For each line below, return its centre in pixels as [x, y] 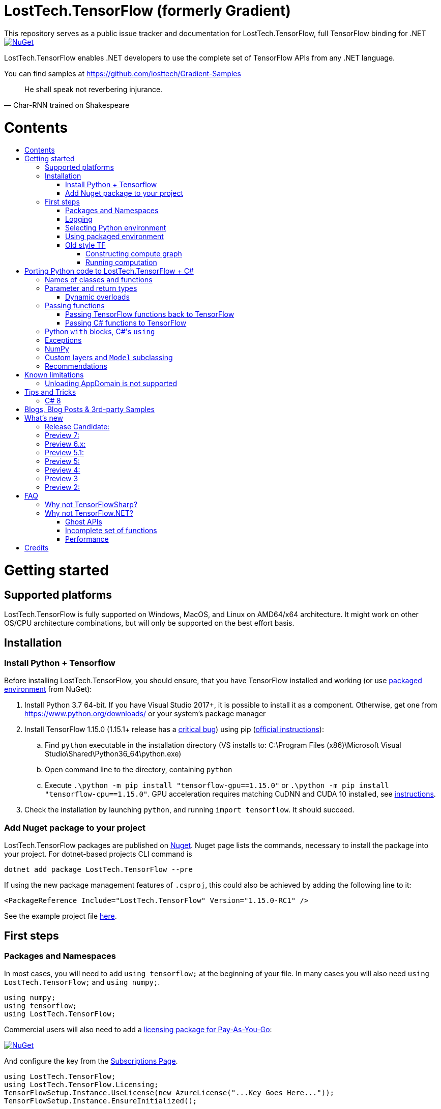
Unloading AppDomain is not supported [111, 384]
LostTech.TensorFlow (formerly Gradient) [148, 11]
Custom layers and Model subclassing [109, 358]
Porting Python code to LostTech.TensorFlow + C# [109, 271]
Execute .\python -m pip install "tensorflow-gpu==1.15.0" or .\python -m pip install [217, 785]
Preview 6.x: [65, 444]
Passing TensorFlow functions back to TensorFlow [150, 314]
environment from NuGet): [48, 689]
